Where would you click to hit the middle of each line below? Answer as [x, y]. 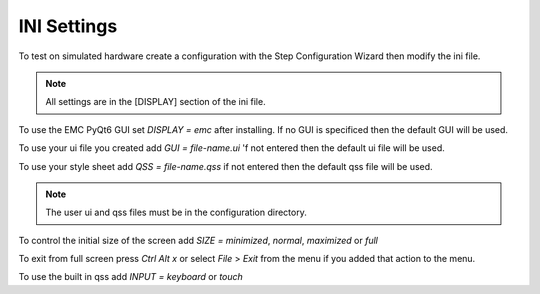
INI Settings [68, 26]
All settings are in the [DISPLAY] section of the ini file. [155, 102]
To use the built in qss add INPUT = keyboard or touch [131, 277]
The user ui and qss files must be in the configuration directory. [176, 212]
